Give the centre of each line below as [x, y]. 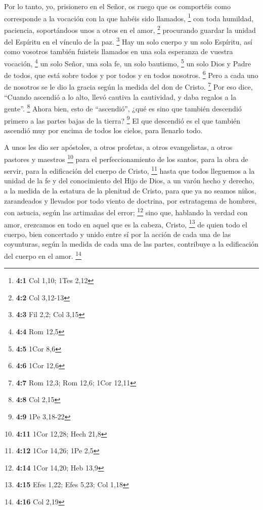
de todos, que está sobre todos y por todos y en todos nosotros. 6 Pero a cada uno [131, 74]
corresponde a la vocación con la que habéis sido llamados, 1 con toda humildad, [129, 17]
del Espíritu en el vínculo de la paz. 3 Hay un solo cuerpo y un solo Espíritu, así [128, 41]
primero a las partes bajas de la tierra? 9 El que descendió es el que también [122, 120]
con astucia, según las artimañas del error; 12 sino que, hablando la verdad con [126, 211]
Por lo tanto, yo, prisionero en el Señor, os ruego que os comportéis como [117, 6]
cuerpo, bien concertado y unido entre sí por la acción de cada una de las [118, 234]
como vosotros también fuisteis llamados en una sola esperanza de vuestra [119, 51]
